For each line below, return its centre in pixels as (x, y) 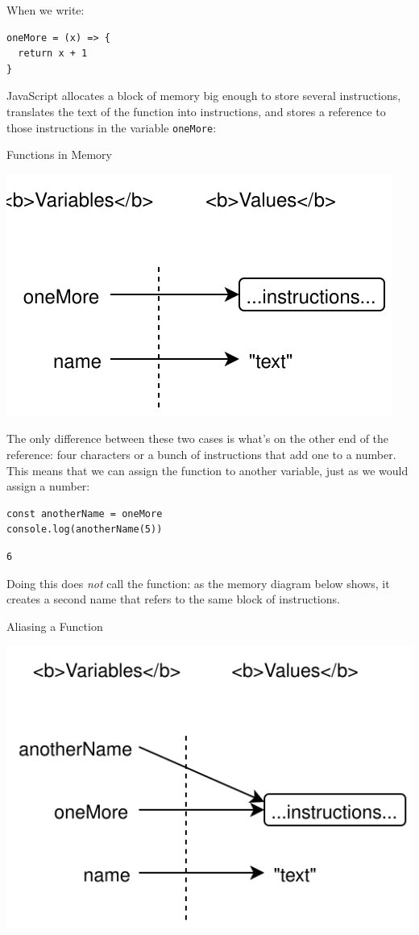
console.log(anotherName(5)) (85, 530)
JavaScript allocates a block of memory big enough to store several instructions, (204, 96)
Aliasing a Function (55, 626)
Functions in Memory (59, 154)
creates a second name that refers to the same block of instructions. (173, 599)
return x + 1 (53, 54)
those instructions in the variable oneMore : (112, 127)
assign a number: (48, 486)
